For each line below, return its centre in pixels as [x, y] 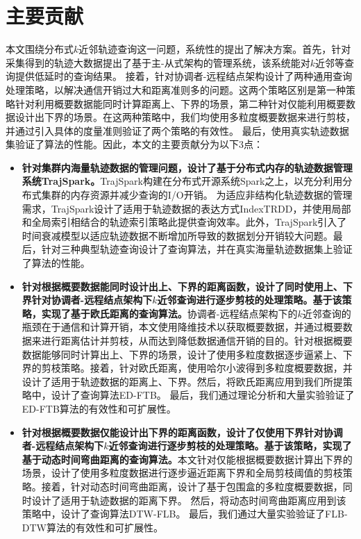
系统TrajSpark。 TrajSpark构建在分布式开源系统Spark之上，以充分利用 [182, 181]
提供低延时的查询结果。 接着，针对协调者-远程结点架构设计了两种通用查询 [184, 76]
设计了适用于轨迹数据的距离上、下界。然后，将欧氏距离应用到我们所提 [182, 381]
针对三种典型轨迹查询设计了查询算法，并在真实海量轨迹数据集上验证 [197, 249]
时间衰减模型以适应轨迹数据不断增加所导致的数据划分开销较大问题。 [177, 235]
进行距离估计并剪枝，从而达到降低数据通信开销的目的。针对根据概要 [197, 340]
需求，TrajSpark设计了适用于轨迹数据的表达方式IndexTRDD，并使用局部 [186, 208]
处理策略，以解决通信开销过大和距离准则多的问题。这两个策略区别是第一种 [176, 89]
